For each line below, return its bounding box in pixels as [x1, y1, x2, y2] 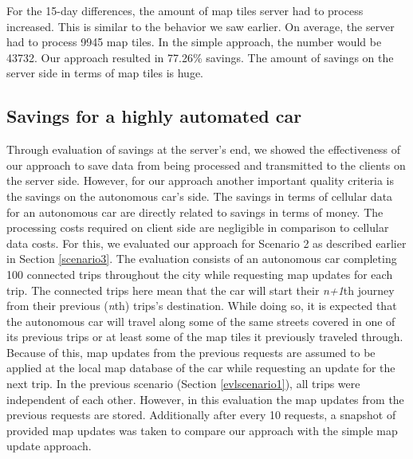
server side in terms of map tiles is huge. [6, 65, 204, 81]
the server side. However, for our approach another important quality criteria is [6, 172, 394, 189]
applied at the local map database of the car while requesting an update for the [6, 359, 395, 376]
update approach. [6, 437, 92, 454]
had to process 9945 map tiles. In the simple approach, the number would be [6, 33, 382, 50]
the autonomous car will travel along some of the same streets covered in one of [6, 312, 395, 329]
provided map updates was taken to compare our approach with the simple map [6, 422, 398, 438]
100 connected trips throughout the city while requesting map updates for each [6, 265, 393, 282]
